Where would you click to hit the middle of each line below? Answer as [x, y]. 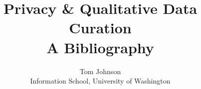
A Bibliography [100, 47]
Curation [100, 28]
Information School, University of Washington [100, 81]
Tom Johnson [100, 71]
